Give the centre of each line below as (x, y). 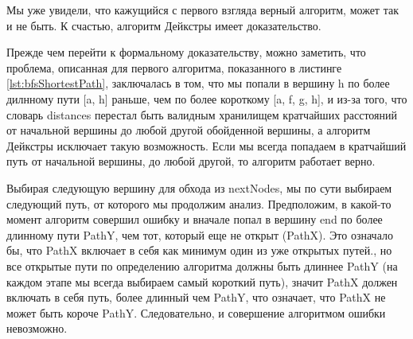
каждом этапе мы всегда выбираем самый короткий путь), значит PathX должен (202, 281)
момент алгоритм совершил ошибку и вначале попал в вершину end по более (195, 219)
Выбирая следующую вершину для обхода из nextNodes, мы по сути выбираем (199, 187)
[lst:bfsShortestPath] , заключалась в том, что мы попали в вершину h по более (198, 83)
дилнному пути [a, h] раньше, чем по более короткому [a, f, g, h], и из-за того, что (207, 98)
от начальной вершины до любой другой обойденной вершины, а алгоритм (189, 130)
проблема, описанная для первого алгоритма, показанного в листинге (174, 67)
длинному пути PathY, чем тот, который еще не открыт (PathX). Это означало (200, 234)
